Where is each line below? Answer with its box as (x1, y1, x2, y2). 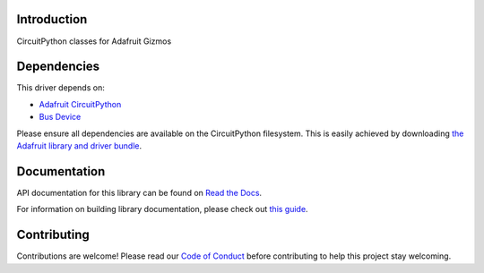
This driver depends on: (16, 82, 105, 93)
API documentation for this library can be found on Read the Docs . (16, 187, 263, 198)
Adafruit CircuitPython (39, 98, 122, 109)
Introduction (16, 12, 88, 27)
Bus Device (39, 112, 82, 123)
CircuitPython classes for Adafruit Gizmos (16, 36, 172, 47)
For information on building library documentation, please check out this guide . (16, 204, 308, 215)
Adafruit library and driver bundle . (16, 140, 143, 151)
